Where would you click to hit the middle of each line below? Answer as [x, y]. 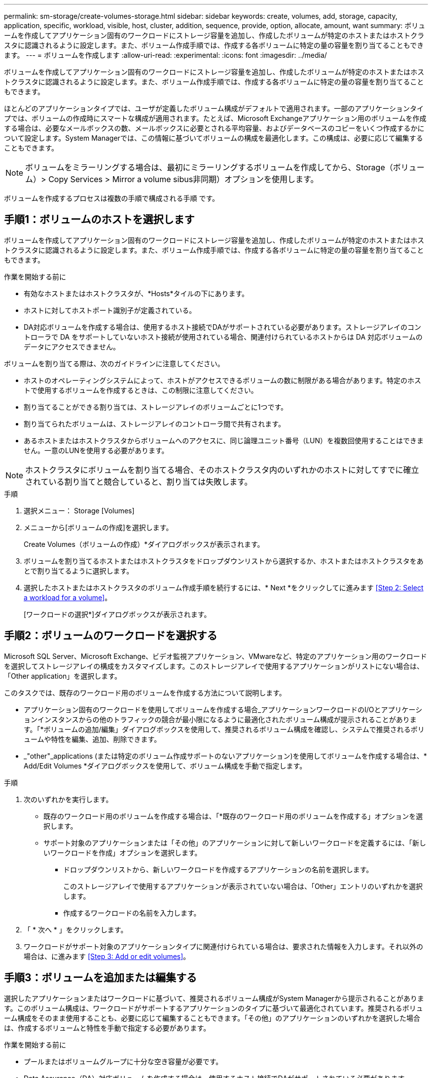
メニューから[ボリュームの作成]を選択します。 [98, 527]
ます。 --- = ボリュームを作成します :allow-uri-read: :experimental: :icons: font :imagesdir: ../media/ [165, 55]
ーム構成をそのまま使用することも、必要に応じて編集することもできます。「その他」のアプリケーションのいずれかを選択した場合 [212, 1018]
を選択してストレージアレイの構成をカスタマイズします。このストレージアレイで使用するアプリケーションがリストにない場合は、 [214, 666]
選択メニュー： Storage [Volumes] [79, 510]
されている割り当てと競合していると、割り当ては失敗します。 [139, 481]
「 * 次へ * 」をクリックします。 [76, 929]
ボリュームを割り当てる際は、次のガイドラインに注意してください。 [114, 363]
